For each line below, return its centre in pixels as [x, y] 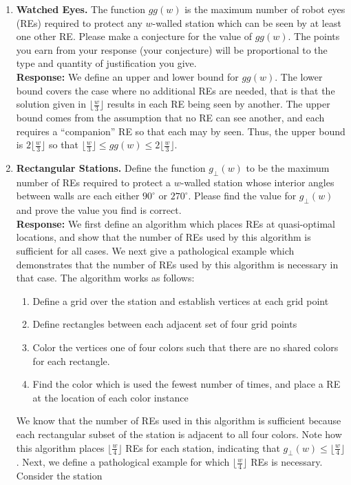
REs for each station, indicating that [203, 447]
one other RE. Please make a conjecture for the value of [134, 36]
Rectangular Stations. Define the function [111, 168]
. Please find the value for [242, 196]
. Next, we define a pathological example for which [123, 462]
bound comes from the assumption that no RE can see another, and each [170, 117]
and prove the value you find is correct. [99, 210]
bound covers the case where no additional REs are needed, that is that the [175, 90]
